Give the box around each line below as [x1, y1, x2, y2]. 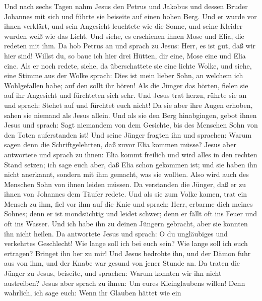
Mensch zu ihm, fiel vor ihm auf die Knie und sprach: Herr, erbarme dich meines [4, 198, 253, 209]
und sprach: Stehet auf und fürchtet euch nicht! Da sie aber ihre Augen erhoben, [4, 99, 253, 110]
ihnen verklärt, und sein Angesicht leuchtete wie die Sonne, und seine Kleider [4, 21, 243, 31]
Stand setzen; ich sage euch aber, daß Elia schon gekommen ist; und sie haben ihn [4, 159, 257, 169]
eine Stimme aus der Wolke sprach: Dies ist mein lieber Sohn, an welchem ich [4, 70, 243, 81]
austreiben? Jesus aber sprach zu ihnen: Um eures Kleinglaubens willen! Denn [4, 277, 245, 288]
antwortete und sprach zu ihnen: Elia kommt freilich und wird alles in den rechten [4, 149, 257, 159]
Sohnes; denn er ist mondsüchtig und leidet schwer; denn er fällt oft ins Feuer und [4, 208, 257, 219]
